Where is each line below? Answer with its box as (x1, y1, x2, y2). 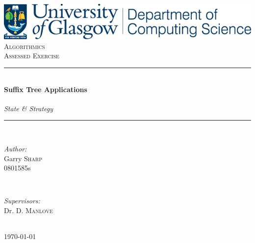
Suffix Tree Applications (4, 84, 87, 94)
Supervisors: (4, 195, 40, 206)
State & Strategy (4, 103, 53, 113)
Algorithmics (4, 41, 45, 51)
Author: (4, 143, 27, 153)
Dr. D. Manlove (4, 205, 53, 215)
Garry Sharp (4, 153, 42, 163)
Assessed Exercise (4, 50, 59, 61)
